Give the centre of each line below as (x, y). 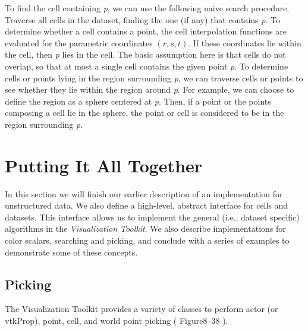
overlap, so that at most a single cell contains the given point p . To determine (147, 66)
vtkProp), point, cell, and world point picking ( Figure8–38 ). (117, 321)
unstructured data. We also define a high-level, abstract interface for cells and (147, 205)
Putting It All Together (104, 165)
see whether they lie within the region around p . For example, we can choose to (150, 89)
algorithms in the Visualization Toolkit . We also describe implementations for (145, 228)
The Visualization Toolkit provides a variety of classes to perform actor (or (142, 309)
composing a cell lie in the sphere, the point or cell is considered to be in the (144, 113)
